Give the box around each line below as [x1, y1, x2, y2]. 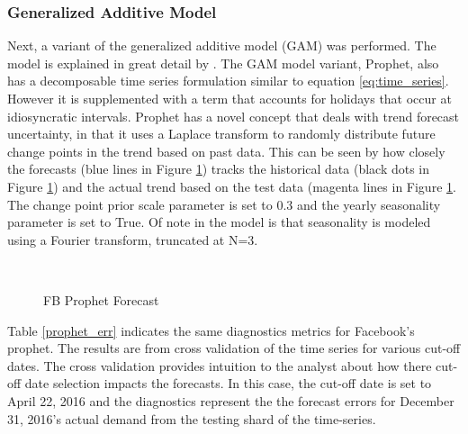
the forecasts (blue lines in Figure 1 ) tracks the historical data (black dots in [7, 159, 430, 178]
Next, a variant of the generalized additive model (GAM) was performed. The [7, 36, 436, 55]
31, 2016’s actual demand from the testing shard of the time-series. [7, 409, 376, 428]
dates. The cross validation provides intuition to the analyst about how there [7, 356, 432, 375]
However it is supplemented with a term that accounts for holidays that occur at [7, 89, 452, 107]
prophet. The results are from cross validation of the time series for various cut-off [7, 339, 461, 357]
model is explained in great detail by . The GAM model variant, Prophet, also [7, 53, 439, 72]
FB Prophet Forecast [43, 290, 159, 309]
